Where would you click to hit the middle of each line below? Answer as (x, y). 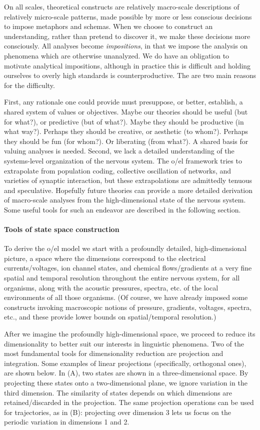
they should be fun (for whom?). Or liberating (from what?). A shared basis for (126, 141)
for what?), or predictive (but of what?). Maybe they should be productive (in (124, 121)
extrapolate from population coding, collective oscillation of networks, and (118, 170)
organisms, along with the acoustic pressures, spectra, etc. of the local (111, 287)
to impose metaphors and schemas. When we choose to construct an (108, 26)
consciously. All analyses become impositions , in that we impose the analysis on (126, 46)
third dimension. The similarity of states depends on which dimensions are (118, 392)
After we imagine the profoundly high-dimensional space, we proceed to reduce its (130, 334)
